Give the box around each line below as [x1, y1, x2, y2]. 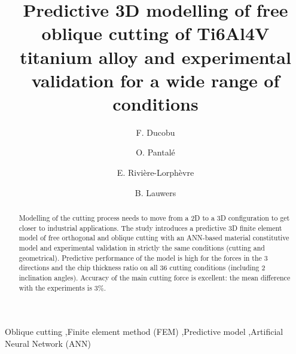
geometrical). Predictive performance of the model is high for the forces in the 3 [19, 252, 268, 263]
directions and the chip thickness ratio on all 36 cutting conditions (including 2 [19, 263, 266, 273]
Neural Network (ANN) [5, 337, 91, 349]
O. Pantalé [136, 146, 175, 158]
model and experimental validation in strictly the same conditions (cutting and [19, 243, 265, 253]
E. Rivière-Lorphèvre [117, 166, 194, 179]
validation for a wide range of [31, 68, 280, 92]
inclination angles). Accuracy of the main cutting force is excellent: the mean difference [19, 272, 291, 282]
